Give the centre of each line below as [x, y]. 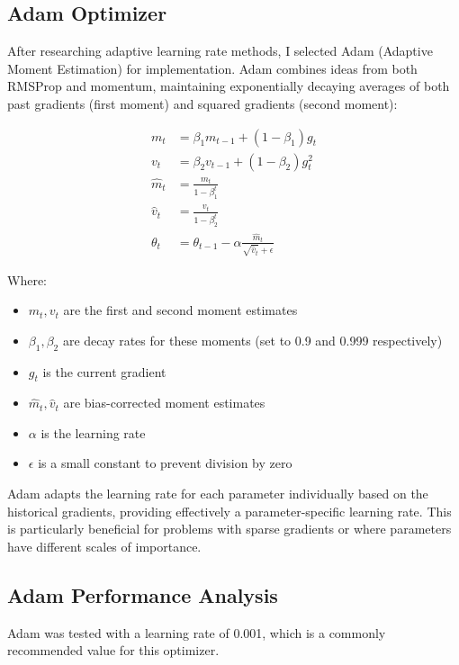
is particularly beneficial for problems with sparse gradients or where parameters [229, 529]
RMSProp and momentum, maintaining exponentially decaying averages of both [229, 86]
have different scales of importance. [104, 546]
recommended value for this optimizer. [113, 650]
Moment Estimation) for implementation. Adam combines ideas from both [212, 68]
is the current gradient [104, 371]
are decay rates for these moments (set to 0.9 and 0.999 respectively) [252, 340]
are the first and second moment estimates [180, 310]
